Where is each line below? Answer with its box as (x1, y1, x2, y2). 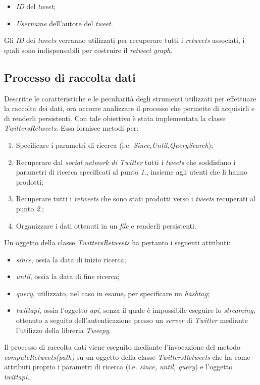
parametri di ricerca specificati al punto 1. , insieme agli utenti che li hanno (16, 167, 248, 177)
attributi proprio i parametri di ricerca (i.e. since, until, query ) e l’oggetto (4, 361, 233, 372)
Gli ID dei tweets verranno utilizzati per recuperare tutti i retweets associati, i (4, 35, 245, 45)
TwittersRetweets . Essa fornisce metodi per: (4, 123, 139, 133)
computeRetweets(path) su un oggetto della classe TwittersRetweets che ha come (4, 351, 250, 362)
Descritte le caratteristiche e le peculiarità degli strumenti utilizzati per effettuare (4, 93, 256, 103)
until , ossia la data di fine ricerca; (16, 271, 120, 282)
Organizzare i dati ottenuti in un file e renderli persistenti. (16, 220, 196, 231)
